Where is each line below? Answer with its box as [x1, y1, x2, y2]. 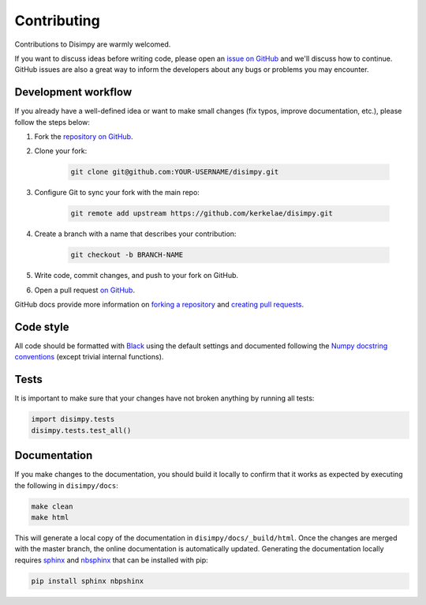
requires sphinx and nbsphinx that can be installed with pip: [14, 555, 208, 565]
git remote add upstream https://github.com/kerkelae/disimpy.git [70, 209, 333, 218]
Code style [14, 320, 69, 333]
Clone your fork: [34, 146, 88, 156]
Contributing [14, 12, 100, 29]
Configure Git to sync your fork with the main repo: [34, 188, 200, 197]
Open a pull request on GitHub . [34, 285, 136, 295]
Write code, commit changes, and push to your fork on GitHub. [34, 271, 239, 280]
